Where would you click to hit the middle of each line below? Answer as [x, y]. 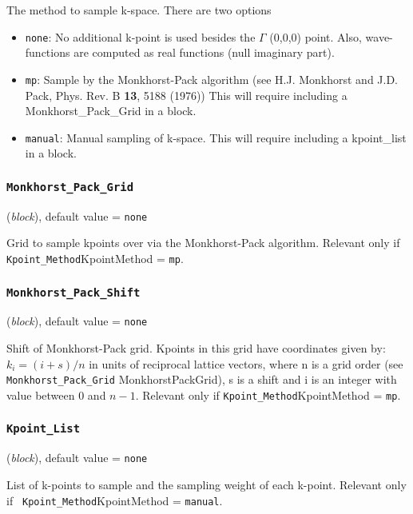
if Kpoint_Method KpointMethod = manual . [115, 500]
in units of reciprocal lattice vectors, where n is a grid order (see [246, 363]
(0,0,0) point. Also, [316, 36]
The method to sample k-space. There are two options [139, 10]
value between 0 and [56, 394]
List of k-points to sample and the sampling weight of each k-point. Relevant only [206, 484]
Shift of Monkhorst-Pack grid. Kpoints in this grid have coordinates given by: [196, 348]
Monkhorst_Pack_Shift [73, 292]
